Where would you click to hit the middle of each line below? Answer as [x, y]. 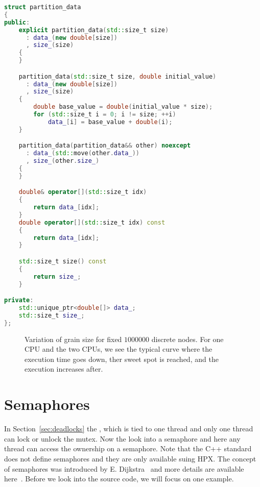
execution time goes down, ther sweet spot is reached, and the [122, 359]
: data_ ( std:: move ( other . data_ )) [82, 153]
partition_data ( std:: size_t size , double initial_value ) [117, 76]
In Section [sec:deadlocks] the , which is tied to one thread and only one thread [129, 429]
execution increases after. [64, 369]
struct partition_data [43, 7]
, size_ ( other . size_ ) [63, 161]
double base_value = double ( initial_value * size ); [123, 107]
